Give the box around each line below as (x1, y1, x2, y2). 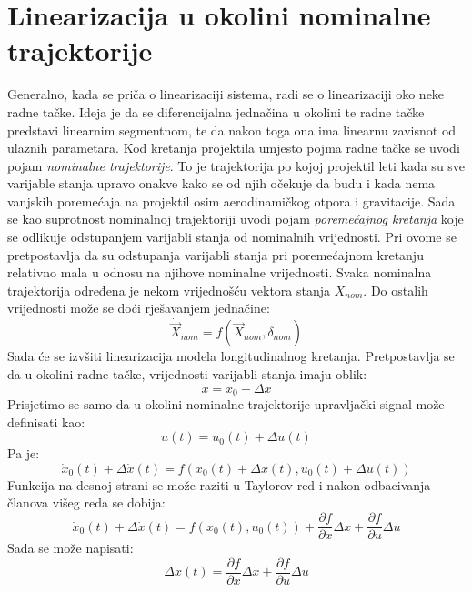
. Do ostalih (363, 280, 428, 299)
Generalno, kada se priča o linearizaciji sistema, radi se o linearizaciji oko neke (7, 85, 445, 104)
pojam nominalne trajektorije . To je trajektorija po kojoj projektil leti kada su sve (7, 156, 466, 175)
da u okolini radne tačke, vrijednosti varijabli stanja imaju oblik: (7, 365, 367, 384)
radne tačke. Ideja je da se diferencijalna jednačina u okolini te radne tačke (7, 102, 425, 121)
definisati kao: (7, 412, 85, 431)
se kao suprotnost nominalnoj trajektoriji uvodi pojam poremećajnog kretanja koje (7, 209, 464, 228)
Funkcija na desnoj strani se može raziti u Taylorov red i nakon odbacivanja (7, 475, 431, 494)
